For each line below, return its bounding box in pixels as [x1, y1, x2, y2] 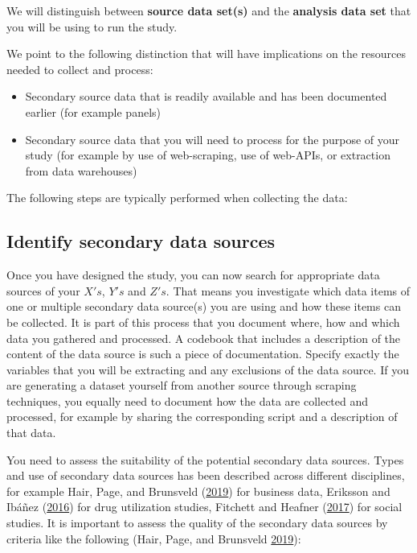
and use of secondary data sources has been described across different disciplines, [6, 467, 405, 484]
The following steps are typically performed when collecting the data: [6, 189, 348, 206]
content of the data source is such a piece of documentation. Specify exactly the [6, 345, 399, 362]
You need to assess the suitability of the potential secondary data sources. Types [6, 451, 404, 468]
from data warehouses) [25, 162, 137, 179]
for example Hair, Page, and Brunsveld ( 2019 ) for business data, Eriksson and [6, 482, 390, 499]
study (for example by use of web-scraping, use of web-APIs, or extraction [25, 147, 390, 163]
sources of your [6, 282, 80, 299]
